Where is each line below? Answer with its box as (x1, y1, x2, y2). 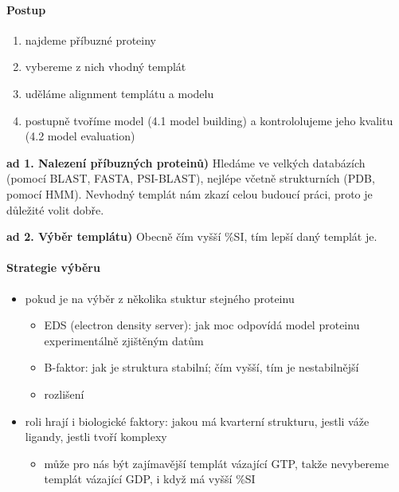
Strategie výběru (6, 259, 100, 276)
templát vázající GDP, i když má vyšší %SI (44, 470, 256, 487)
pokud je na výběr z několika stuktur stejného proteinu (25, 289, 295, 306)
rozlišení (44, 385, 84, 402)
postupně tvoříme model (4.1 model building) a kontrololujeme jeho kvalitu (25, 112, 393, 128)
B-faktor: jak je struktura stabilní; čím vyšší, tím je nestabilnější (44, 359, 359, 376)
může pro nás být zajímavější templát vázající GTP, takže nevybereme (44, 455, 389, 471)
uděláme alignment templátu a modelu (25, 85, 214, 101)
